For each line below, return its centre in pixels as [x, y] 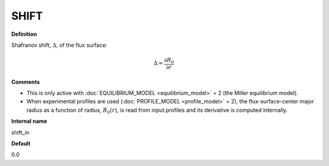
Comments [26, 81]
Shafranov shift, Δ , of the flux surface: [59, 45]
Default [21, 144]
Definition [24, 34]
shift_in [20, 132]
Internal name [29, 121]
